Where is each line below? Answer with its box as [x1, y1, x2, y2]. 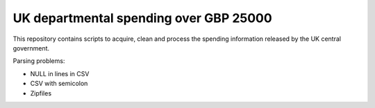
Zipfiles [30, 89, 52, 97]
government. [12, 44, 50, 52]
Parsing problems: [12, 57, 65, 65]
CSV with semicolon [30, 80, 88, 88]
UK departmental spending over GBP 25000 [12, 10, 272, 26]
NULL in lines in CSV [30, 69, 90, 78]
